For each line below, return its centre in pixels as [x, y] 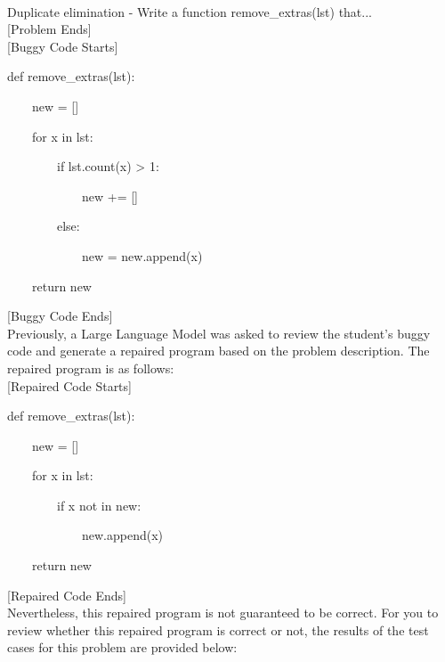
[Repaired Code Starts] [69, 385]
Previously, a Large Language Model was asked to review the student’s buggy [219, 333]
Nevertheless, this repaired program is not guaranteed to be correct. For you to [223, 613]
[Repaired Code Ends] [67, 595]
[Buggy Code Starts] [63, 46]
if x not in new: [99, 505]
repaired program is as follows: [91, 368]
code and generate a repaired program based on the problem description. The [218, 351]
